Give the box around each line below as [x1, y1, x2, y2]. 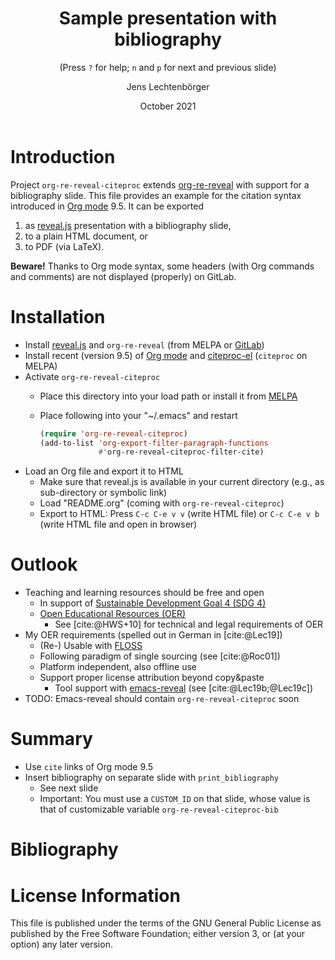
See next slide [39, 782, 99, 794]
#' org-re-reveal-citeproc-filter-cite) [98, 447, 265, 457]
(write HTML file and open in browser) [39, 518, 198, 531]
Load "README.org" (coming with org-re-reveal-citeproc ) [39, 497, 285, 509]
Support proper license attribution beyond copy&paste [39, 672, 265, 684]
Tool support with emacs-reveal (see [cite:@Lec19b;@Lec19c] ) [54, 682, 314, 694]
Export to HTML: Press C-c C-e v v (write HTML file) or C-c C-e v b [39, 508, 320, 520]
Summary [10, 728, 93, 751]
